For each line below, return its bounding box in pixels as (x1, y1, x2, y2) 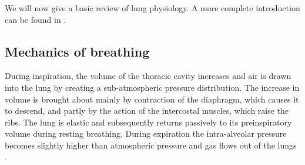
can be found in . (5, 13, 66, 25)
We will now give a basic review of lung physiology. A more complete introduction (5, 2, 300, 14)
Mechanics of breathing (5, 42, 150, 60)
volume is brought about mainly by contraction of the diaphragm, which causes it (5, 93, 299, 105)
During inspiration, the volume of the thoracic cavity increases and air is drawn (5, 70, 291, 82)
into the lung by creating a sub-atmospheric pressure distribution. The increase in (5, 81, 300, 93)
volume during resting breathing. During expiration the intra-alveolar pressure (5, 127, 287, 140)
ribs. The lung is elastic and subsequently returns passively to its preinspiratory (5, 115, 292, 128)
